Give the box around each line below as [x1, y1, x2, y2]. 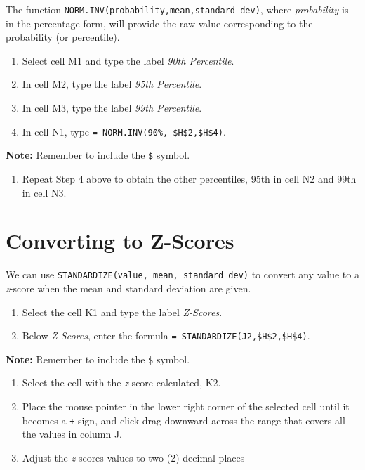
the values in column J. [22, 426, 123, 441]
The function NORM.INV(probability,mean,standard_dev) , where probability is [6, 2, 349, 16]
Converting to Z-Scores [6, 226, 234, 255]
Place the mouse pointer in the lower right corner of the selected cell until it [22, 399, 350, 413]
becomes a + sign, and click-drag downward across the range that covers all [22, 412, 345, 427]
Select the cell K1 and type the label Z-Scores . [22, 304, 223, 319]
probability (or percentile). [6, 30, 120, 44]
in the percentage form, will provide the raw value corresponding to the [6, 15, 313, 30]
